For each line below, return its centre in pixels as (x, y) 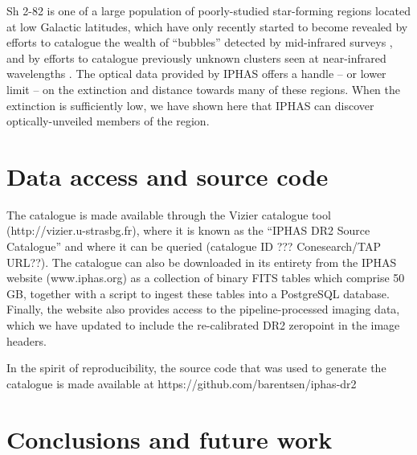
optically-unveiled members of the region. (108, 121)
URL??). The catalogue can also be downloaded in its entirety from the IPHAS (202, 262)
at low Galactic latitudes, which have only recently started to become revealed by (207, 26)
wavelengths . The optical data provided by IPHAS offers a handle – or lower (196, 74)
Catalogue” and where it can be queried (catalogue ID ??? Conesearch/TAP (194, 246)
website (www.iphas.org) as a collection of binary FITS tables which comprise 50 (206, 278)
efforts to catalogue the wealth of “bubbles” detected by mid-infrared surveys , (200, 42)
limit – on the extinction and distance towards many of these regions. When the (203, 89)
